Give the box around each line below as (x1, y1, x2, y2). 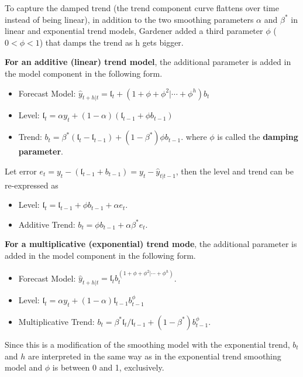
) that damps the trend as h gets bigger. (39, 36, 184, 48)
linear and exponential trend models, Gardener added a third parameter (5, 25, 263, 37)
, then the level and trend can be (175, 164, 294, 177)
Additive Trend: (18, 218, 75, 230)
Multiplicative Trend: (18, 315, 95, 327)
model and (5, 361, 43, 373)
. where (181, 131, 207, 143)
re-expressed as (5, 179, 58, 191)
